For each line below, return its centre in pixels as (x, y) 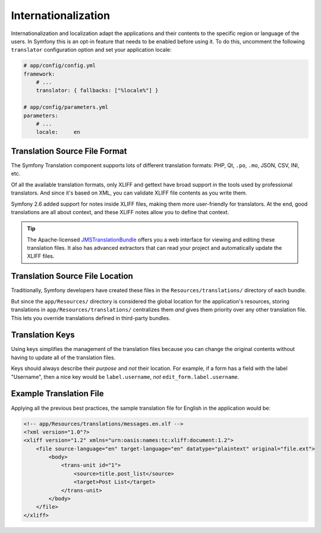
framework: (39, 74)
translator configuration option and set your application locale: (91, 50)
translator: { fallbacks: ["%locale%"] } (97, 90)
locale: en (58, 132)
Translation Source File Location (72, 276)
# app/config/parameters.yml (66, 107)
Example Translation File (57, 394)
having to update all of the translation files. (63, 358)
